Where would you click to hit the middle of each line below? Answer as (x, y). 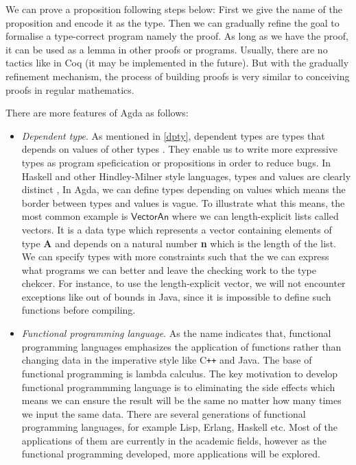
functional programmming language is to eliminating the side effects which (178, 387)
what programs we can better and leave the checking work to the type (169, 269)
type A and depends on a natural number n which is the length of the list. (179, 243)
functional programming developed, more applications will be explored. (171, 454)
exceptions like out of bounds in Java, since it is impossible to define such (176, 296)
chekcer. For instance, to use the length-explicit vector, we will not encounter (183, 283)
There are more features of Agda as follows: (97, 113)
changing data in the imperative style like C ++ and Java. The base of (167, 360)
